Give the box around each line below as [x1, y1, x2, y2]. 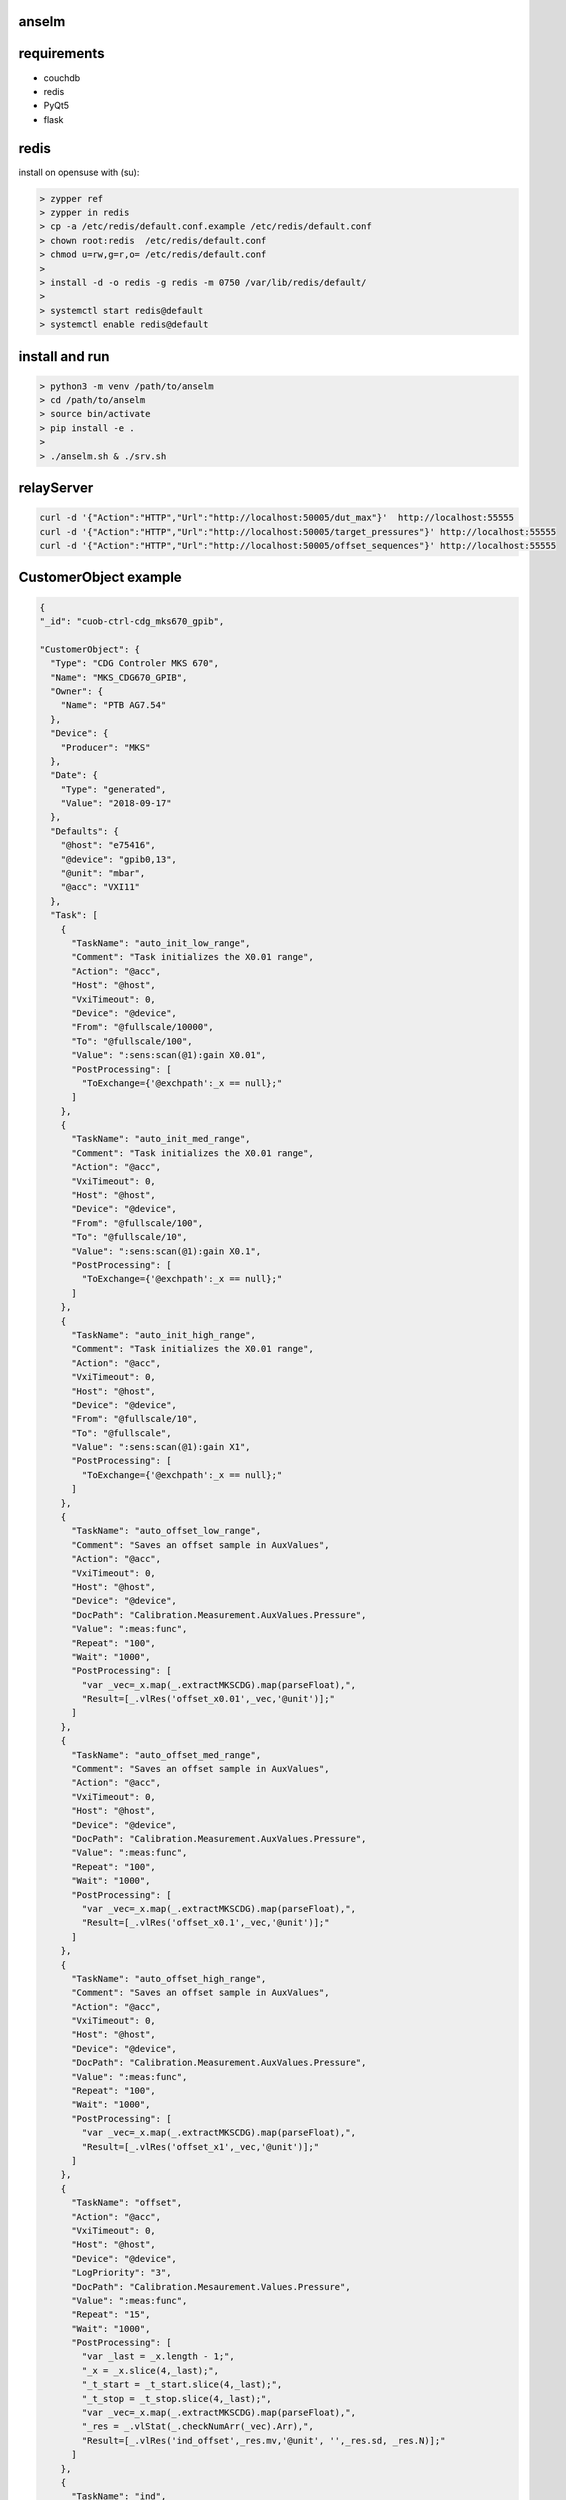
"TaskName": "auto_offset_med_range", [71, 1749, 262, 1760]
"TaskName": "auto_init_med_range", [71, 1133, 251, 1145]
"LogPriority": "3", [71, 2267, 172, 2279]
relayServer [18, 480, 94, 497]
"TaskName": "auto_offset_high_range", [71, 1973, 267, 1984]
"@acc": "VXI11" [60, 881, 140, 893]
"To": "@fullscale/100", [71, 1035, 194, 1047]
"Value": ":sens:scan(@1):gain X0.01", [71, 1050, 267, 1061]
